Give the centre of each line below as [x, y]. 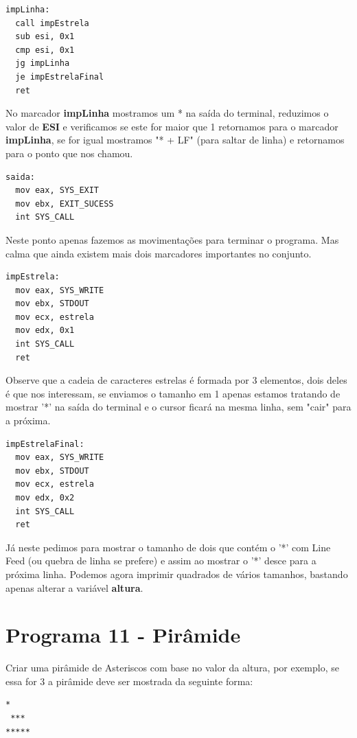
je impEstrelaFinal [60, 77]
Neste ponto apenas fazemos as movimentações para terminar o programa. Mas [172, 239]
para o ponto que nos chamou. [69, 153]
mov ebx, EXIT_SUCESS [65, 204]
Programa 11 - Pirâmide [123, 635]
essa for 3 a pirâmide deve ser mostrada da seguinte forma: [129, 681]
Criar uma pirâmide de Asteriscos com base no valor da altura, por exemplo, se [172, 668]
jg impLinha [43, 64]
